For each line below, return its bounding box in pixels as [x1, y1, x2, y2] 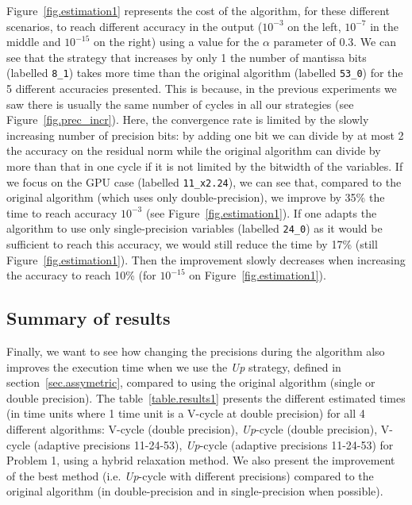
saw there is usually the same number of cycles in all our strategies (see [6, 95, 354, 112]
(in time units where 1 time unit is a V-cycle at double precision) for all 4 [6, 405, 365, 422]
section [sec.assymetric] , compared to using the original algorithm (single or [6, 374, 375, 391]
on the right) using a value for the [93, 33, 260, 50]
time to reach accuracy [6, 204, 117, 221]
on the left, [287, 17, 341, 34]
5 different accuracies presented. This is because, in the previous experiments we [6, 80, 397, 97]
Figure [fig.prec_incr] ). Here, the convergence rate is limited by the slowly [6, 111, 369, 128]
